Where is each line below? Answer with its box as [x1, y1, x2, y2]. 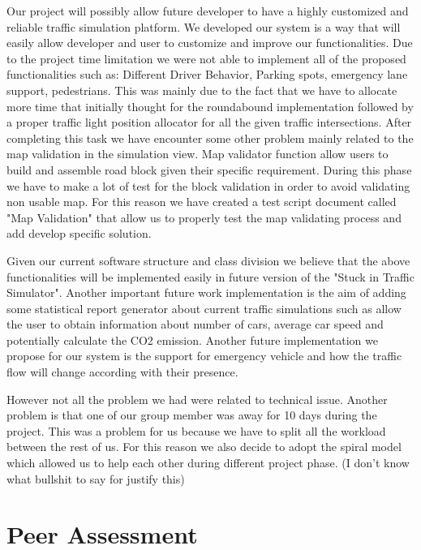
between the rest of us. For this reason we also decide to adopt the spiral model [6, 438, 402, 455]
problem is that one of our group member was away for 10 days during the [6, 406, 377, 423]
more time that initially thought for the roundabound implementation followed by [6, 97, 414, 114]
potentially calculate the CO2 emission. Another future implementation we [6, 331, 378, 348]
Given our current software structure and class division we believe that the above [6, 251, 410, 269]
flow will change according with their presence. [6, 363, 238, 380]
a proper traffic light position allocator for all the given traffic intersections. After [6, 114, 412, 131]
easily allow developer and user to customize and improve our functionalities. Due [6, 34, 413, 51]
